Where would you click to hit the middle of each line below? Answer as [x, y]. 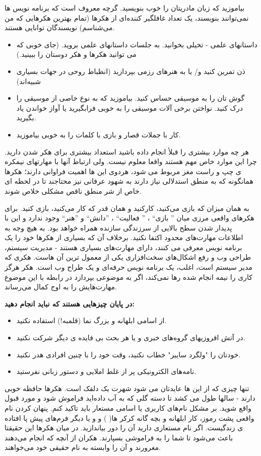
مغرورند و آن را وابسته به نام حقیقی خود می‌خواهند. [83, 447]
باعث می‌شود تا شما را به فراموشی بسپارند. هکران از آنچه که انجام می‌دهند [119, 437]
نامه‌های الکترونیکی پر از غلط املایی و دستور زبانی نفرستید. [106, 371]
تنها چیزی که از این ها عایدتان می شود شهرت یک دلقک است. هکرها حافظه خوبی [127, 388]
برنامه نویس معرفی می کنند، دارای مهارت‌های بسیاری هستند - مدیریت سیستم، [123, 247]
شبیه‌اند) [29, 81]
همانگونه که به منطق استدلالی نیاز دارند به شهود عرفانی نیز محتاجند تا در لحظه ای [129, 181]
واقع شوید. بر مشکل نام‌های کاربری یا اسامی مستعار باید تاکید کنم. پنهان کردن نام [128, 408]
